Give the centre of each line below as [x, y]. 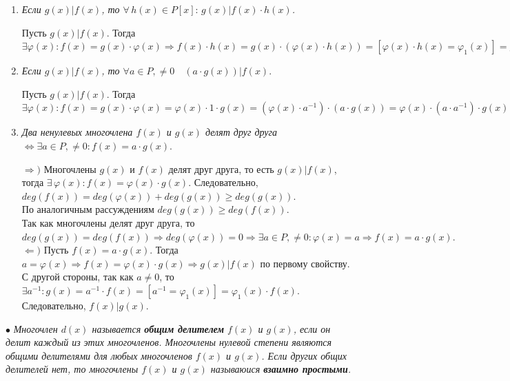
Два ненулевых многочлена [77, 132]
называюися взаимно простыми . [281, 369]
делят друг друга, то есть [221, 168]
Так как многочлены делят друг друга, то [108, 222]
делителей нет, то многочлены [72, 369]
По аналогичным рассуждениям [88, 209]
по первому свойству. [305, 263]
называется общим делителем [158, 328]
